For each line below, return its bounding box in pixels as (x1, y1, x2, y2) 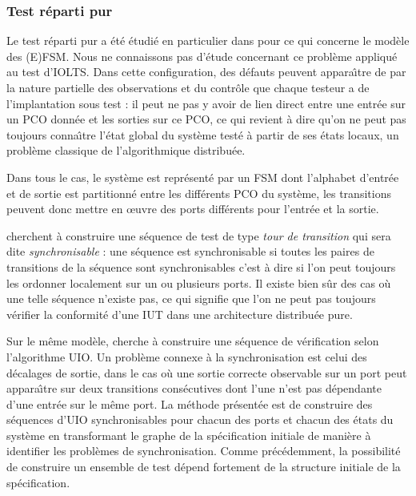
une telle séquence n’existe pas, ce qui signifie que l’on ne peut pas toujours (6, 290, 376, 307)
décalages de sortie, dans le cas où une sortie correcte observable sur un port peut (6, 364, 407, 381)
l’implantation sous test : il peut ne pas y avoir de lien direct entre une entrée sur (6, 95, 406, 111)
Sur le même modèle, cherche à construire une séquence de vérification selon (6, 333, 379, 349)
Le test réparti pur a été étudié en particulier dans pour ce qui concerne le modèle (6, 32, 410, 49)
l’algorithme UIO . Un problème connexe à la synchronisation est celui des (6, 348, 367, 365)
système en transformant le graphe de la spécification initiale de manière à (6, 426, 371, 443)
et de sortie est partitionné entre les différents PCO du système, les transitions (6, 184, 391, 201)
